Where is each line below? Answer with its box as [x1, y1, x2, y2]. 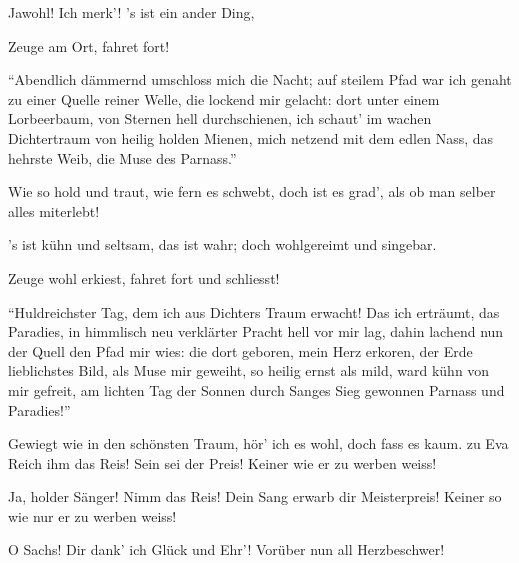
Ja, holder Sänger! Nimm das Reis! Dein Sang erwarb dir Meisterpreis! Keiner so [8, 486, 502, 507]
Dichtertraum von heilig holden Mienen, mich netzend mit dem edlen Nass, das [8, 127, 494, 148]
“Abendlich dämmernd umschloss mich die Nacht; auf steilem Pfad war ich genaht [8, 69, 512, 90]
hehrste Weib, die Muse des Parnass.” [8, 147, 237, 168]
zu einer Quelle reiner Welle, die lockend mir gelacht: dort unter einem [8, 88, 440, 109]
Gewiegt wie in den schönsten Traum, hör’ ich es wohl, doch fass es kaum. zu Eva [8, 433, 509, 454]
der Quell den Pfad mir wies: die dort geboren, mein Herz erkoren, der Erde [8, 340, 473, 361]
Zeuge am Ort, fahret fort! [8, 35, 170, 56]
